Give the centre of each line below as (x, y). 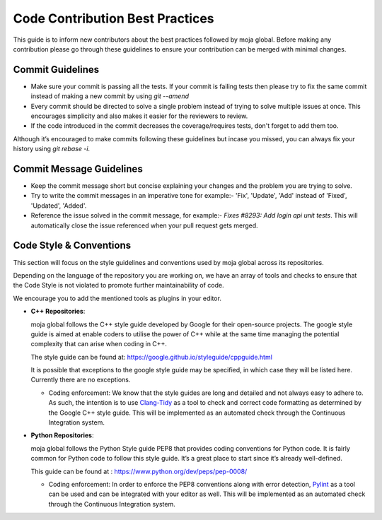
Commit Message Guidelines (78, 169)
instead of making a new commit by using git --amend (110, 96)
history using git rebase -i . (52, 149)
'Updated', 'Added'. (59, 206)
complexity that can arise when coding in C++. (99, 344)
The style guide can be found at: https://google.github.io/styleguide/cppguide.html (151, 357)
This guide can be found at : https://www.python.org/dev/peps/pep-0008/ (139, 471)
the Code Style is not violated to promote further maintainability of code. (118, 285)
